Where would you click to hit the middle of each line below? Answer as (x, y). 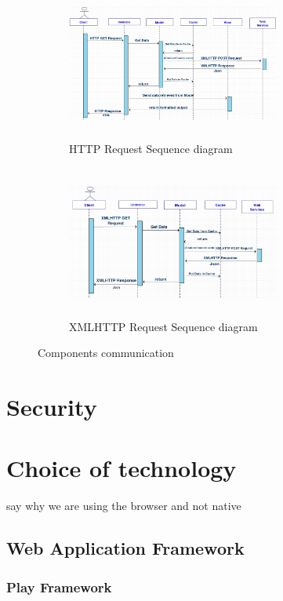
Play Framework (59, 586)
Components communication (106, 353)
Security (52, 407)
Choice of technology (122, 468)
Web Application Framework (125, 548)
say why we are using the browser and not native (124, 506)
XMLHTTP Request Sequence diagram (163, 326)
